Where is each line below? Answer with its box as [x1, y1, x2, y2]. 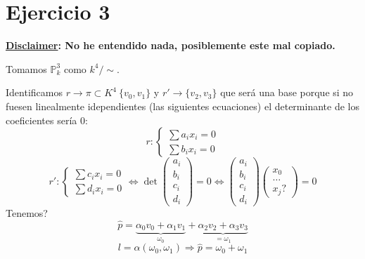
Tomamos [6, 61, 47, 76]
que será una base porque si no [220, 85, 354, 100]
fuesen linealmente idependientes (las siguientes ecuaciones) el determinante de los [6, 98, 359, 113]
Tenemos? [6, 206, 48, 220]
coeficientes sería [6, 112, 77, 127]
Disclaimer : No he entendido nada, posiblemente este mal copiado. [6, 38, 335, 53]
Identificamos [6, 85, 63, 100]
